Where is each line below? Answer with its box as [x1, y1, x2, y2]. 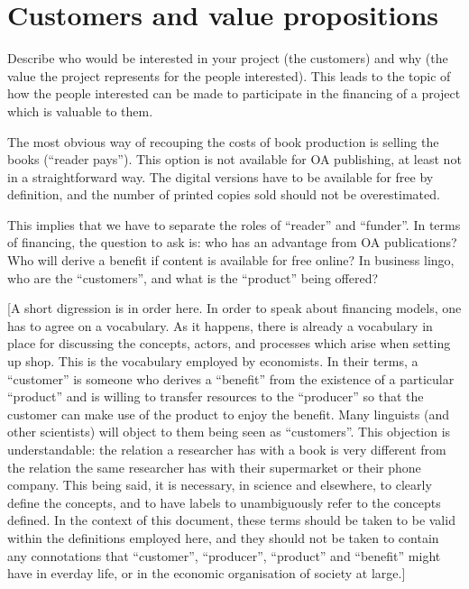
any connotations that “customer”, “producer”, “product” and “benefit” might [7, 546, 441, 565]
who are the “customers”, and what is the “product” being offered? [7, 268, 379, 287]
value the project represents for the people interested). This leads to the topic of [7, 66, 451, 85]
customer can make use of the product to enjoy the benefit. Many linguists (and [7, 404, 449, 423]
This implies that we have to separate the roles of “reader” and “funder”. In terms [7, 215, 461, 234]
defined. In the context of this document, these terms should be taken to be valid [7, 511, 455, 529]
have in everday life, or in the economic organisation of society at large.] [7, 564, 406, 583]
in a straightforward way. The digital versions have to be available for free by [7, 167, 434, 186]
